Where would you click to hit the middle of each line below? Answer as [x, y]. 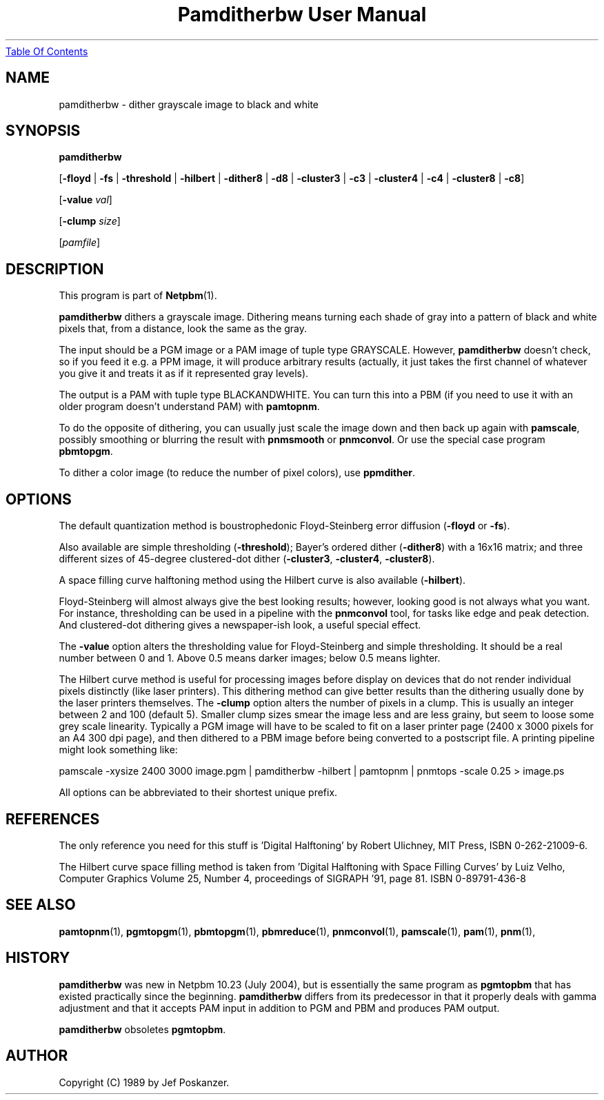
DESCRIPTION [55, 269]
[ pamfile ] [80, 243]
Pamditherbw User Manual [302, 14]
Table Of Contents [47, 51]
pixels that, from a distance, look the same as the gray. [183, 329]
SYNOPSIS [43, 131]
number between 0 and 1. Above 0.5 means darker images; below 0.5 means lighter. [250, 658]
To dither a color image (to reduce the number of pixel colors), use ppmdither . [237, 473]
